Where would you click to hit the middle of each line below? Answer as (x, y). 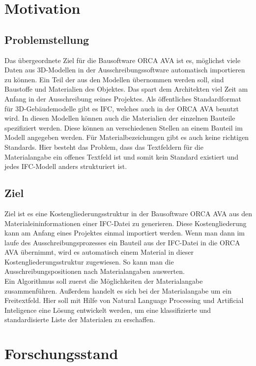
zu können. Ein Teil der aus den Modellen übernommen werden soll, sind (114, 79)
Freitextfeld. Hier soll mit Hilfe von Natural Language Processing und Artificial (124, 300)
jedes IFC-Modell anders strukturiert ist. (66, 166)
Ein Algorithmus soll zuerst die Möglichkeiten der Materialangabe (104, 281)
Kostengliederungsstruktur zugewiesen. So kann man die (89, 261)
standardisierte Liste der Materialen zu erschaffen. (80, 319)
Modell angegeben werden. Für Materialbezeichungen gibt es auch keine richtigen (127, 137)
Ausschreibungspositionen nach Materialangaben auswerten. (95, 271)
